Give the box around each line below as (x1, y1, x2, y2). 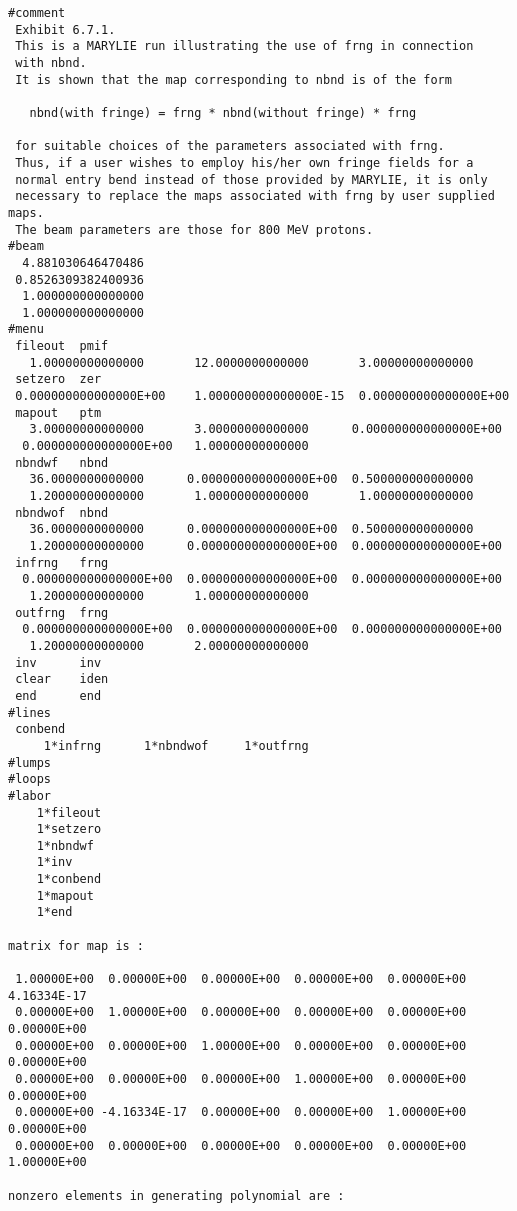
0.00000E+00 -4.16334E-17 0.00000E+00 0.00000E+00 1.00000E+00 (15, 1105, 467, 1120)
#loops (8, 772, 51, 787)
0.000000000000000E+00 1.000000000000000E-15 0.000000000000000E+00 (15, 389, 510, 404)
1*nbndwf (36, 838, 94, 853)
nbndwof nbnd (15, 505, 109, 520)
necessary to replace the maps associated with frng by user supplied (15, 189, 495, 204)
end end (15, 688, 102, 703)
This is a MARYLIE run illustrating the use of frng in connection (15, 39, 474, 54)
